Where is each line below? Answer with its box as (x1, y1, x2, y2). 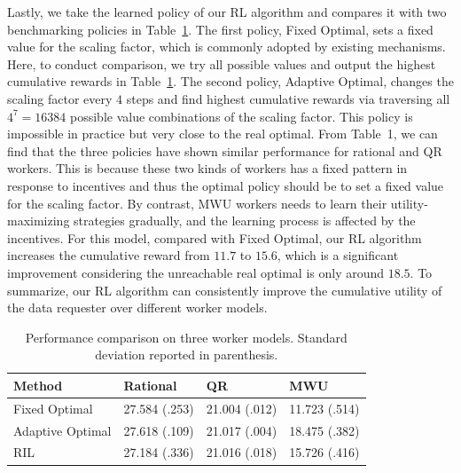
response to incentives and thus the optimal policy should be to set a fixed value (7, 176, 444, 194)
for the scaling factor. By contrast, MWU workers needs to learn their (7, 193, 387, 212)
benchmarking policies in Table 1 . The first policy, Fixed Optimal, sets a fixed (7, 20, 434, 38)
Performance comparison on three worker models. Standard (25, 327, 348, 346)
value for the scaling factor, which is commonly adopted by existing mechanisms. (7, 37, 446, 56)
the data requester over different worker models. (7, 298, 268, 317)
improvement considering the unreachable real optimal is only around (7, 263, 385, 281)
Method (13, 375, 63, 394)
